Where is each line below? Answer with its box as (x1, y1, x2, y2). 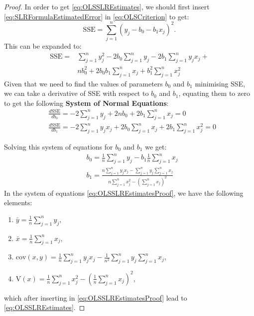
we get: (145, 142, 167, 152)
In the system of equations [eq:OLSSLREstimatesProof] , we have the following (4, 187, 244, 198)
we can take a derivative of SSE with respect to (4, 88, 149, 98)
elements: (4, 197, 32, 208)
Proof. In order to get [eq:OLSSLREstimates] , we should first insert (4, 1, 210, 11)
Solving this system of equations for (4, 142, 113, 152)
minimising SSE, (195, 78, 246, 88)
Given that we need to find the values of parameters (4, 78, 163, 88)
